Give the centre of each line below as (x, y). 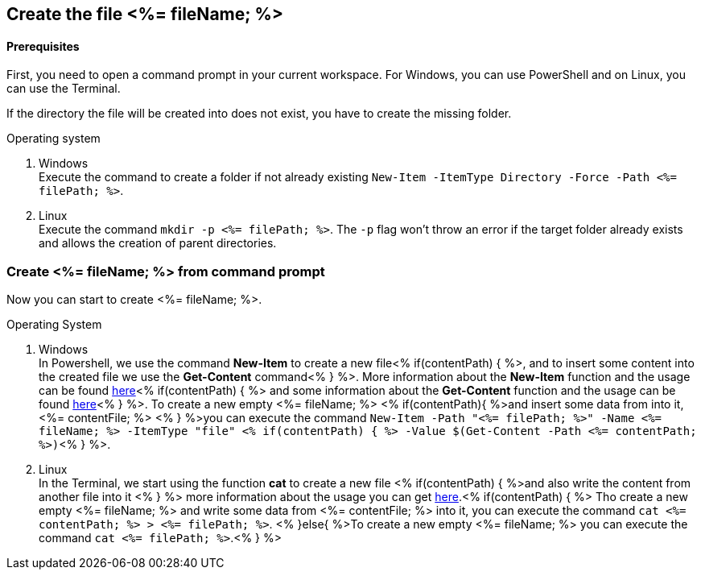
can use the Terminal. (64, 89)
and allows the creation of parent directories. (158, 243)
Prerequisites (43, 46)
